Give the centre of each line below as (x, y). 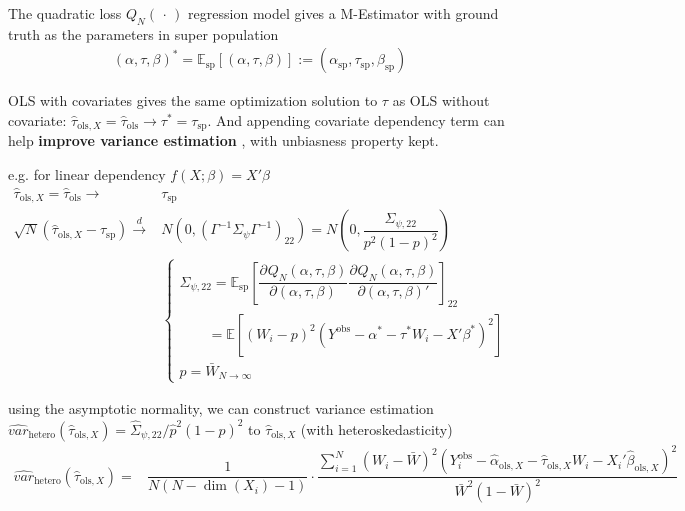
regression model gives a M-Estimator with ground (343, 13)
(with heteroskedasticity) (376, 428)
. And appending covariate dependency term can (356, 120)
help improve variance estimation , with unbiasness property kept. (223, 140)
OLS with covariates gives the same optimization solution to (193, 100)
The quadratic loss (65, 13)
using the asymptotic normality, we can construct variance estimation (221, 408)
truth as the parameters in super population (143, 33)
